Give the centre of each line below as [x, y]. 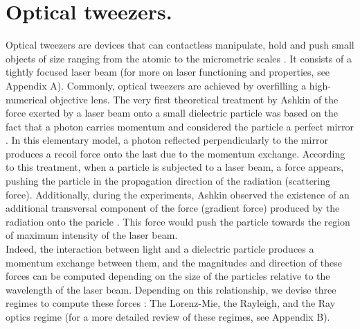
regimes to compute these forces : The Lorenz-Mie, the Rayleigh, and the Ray [171, 303]
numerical [26, 99]
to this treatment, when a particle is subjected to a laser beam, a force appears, [175, 167]
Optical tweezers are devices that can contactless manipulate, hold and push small [180, 45]
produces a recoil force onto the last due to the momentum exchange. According [175, 153]
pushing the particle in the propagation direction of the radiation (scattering [168, 181]
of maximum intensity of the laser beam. [92, 235]
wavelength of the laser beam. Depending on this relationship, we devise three [171, 289]
